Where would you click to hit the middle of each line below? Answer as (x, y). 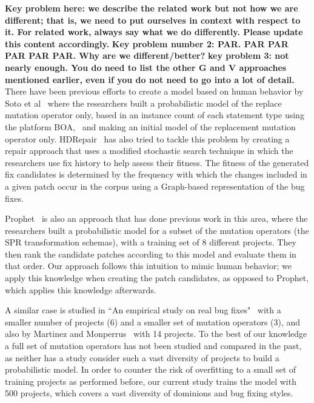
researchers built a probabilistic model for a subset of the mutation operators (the (157, 230)
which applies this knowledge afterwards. (81, 289)
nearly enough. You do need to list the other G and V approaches (146, 67)
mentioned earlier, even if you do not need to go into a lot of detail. (150, 79)
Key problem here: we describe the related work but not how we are (152, 8)
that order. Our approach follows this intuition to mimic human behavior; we (148, 266)
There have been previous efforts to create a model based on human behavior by (154, 91)
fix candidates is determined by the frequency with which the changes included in (156, 174)
